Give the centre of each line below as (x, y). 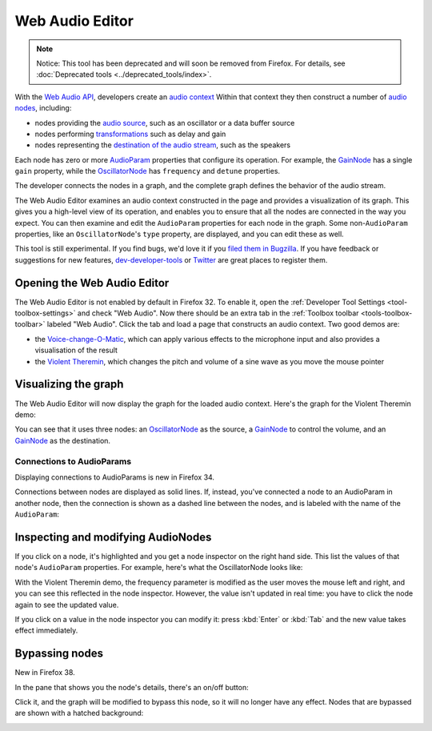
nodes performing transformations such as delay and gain (130, 134)
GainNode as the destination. (63, 440)
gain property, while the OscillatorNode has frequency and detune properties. (147, 171)
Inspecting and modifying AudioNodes (113, 537)
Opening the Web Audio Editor (92, 283)
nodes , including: (43, 108)
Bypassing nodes (59, 654)
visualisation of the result (76, 350)
